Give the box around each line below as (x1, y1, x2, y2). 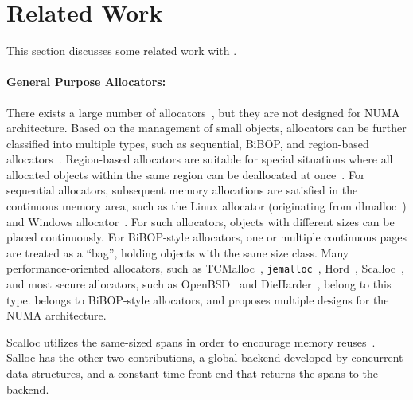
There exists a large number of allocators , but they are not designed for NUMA (6, 104, 400, 120)
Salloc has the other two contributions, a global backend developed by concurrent (6, 349, 403, 366)
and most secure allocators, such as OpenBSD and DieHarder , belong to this (6, 276, 392, 292)
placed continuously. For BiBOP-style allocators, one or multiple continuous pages (6, 229, 407, 245)
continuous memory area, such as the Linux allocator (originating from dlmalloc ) (6, 198, 407, 214)
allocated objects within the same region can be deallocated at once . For (6, 166, 365, 182)
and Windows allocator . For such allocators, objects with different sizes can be (6, 213, 395, 229)
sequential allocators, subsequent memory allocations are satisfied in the (6, 182, 358, 198)
